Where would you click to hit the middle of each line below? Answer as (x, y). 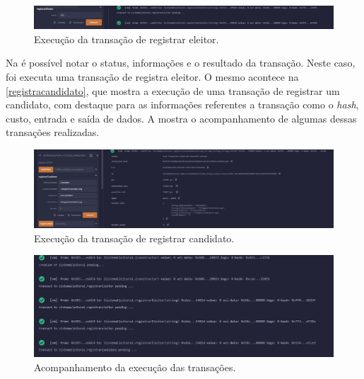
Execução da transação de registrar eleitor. (127, 39)
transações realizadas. (53, 132)
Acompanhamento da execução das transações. (135, 367)
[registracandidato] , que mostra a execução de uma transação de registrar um (173, 90)
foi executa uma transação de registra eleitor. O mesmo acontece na (152, 76)
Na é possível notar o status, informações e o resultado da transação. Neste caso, (181, 63)
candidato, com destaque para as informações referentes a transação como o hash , (182, 104)
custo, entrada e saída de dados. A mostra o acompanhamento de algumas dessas (181, 118)
